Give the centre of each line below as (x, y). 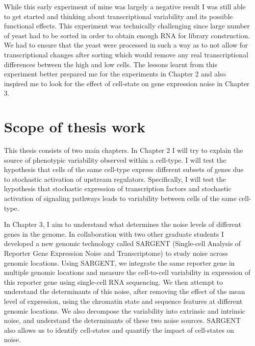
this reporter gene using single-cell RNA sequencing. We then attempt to (114, 282)
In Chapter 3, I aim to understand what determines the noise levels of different (123, 224)
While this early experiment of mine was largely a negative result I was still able (125, 6)
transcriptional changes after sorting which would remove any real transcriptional (126, 54)
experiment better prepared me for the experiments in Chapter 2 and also (115, 74)
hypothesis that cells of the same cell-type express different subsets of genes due (124, 169)
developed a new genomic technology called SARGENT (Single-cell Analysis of (122, 243)
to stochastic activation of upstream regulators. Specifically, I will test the (115, 179)
